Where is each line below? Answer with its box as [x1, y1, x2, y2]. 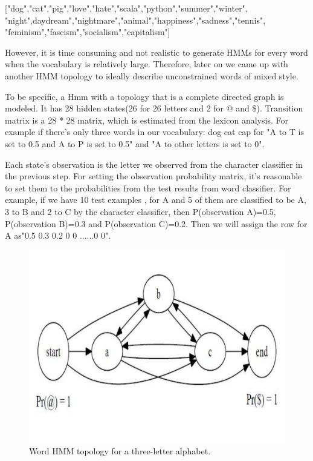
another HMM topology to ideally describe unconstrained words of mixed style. [5, 69, 298, 82]
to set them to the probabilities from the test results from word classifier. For [5, 181, 291, 194]
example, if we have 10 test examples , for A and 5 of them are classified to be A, [5, 193, 306, 206]
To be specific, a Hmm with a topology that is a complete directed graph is [5, 90, 284, 102]
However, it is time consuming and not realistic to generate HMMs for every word [5, 45, 308, 58]
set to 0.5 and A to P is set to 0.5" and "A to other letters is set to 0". [5, 137, 265, 150]
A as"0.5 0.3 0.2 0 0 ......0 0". [5, 229, 111, 242]
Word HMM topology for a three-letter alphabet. [29, 445, 211, 457]
